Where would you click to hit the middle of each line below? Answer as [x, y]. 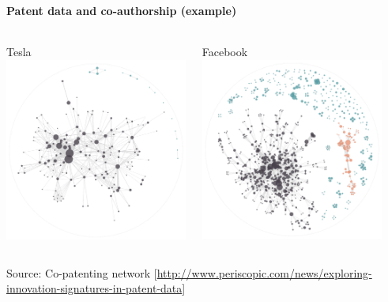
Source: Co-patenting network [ [82, 272]
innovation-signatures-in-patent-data [94, 288]
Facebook [225, 52]
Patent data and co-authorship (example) [122, 10]
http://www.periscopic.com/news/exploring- [264, 272]
